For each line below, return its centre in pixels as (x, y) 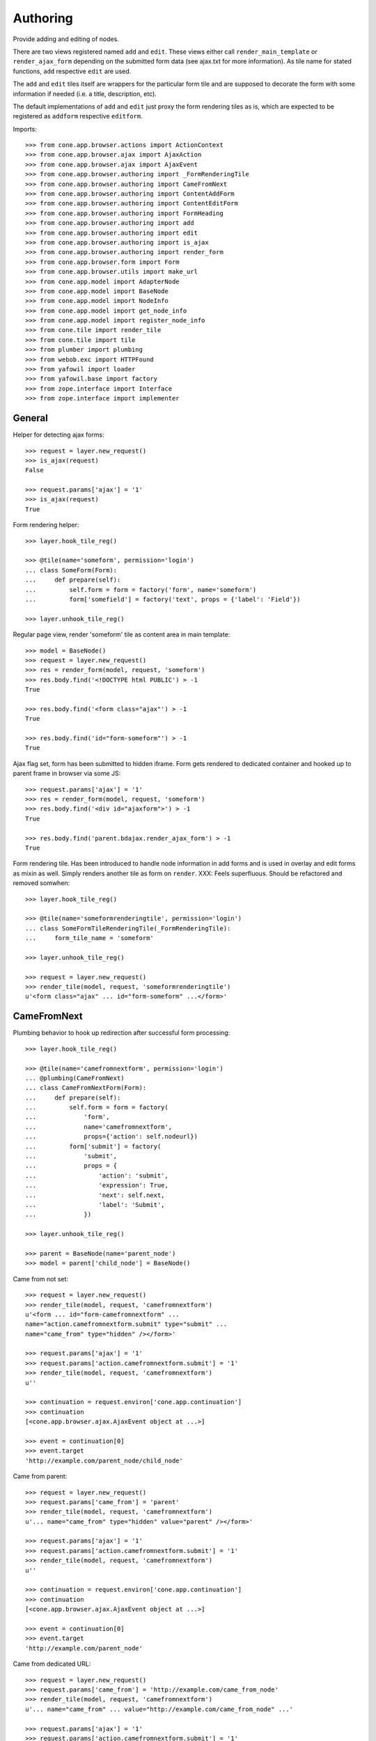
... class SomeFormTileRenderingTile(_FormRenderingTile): (128, 928)
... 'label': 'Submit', (95, 1204)
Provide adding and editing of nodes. (66, 39)
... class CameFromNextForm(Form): (86, 1088)
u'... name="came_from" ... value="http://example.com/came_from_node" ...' (159, 1709)
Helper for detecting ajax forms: (58, 435)
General (31, 418)
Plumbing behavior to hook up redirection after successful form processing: (122, 1033)
